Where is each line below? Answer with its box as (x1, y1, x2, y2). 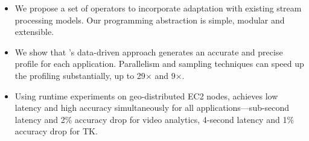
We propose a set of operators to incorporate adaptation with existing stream (14, 2, 302, 14)
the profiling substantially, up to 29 (14, 69, 145, 81)
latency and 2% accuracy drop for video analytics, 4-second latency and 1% (14, 113, 295, 125)
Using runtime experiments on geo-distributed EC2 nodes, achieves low (14, 89, 278, 102)
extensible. (14, 25, 54, 38)
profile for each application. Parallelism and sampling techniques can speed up (14, 57, 304, 70)
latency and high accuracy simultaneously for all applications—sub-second (14, 101, 290, 114)
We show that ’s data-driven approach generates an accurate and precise (14, 45, 283, 58)
